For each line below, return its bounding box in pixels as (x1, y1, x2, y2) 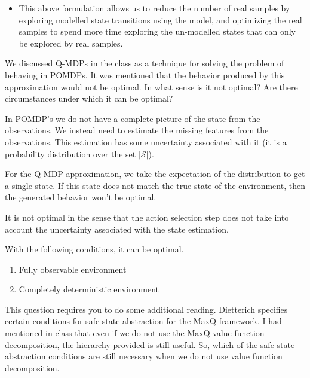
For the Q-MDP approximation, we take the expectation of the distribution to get (5, 167, 305, 180)
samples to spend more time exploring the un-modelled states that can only (19, 25, 296, 38)
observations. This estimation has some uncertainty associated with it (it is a (5, 135, 287, 148)
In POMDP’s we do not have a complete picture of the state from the (5, 112, 260, 124)
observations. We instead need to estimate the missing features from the (5, 124, 269, 136)
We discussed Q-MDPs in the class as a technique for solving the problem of (5, 57, 284, 69)
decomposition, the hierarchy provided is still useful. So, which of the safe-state (5, 338, 295, 350)
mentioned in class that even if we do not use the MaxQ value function (5, 327, 265, 339)
